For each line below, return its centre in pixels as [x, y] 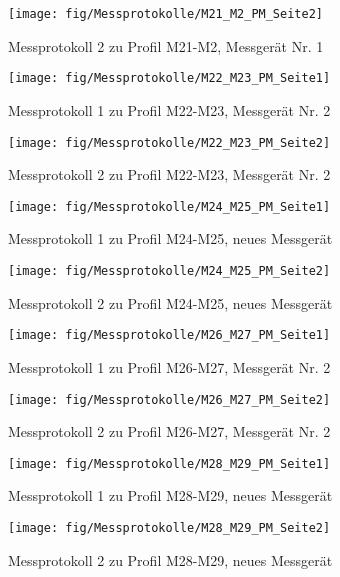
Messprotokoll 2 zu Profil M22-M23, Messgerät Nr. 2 [169, 174]
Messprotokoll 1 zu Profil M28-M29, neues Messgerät [170, 495]
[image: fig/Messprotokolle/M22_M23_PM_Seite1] [169, 78]
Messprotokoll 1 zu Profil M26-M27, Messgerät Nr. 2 [169, 366]
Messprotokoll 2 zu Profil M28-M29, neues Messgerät [170, 559]
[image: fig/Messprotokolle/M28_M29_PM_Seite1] [169, 463]
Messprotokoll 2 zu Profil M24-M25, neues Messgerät [170, 302]
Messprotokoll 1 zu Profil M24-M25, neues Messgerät [170, 238]
